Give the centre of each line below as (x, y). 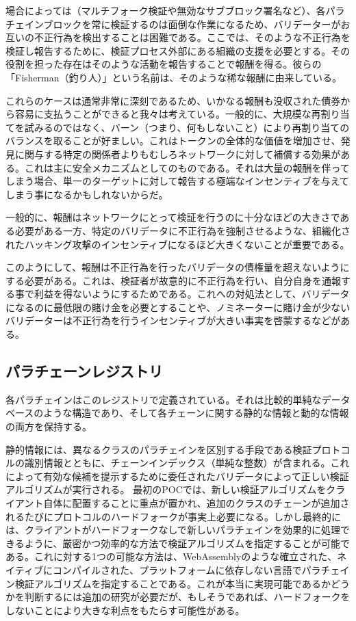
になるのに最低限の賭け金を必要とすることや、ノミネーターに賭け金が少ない (178, 307)
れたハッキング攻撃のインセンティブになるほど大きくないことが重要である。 (178, 244)
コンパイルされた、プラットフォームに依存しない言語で (177, 569)
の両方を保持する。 (49, 426)
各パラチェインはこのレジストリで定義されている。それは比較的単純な (164, 399)
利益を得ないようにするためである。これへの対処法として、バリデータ (192, 294)
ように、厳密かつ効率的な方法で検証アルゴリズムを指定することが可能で (187, 543)
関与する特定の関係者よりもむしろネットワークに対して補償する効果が (182, 154)
